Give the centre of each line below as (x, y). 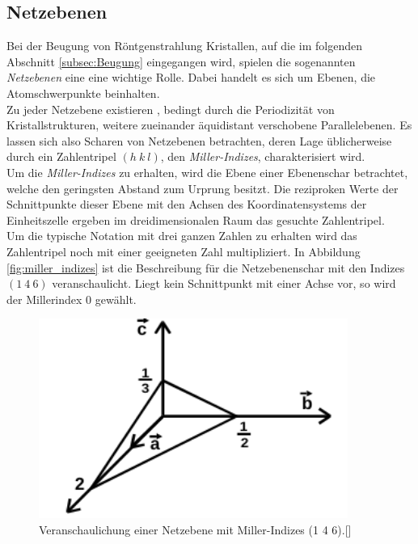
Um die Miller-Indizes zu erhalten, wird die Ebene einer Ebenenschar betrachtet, (207, 172)
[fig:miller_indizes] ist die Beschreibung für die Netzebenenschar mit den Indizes (206, 267)
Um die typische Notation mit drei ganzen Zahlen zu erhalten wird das (182, 236)
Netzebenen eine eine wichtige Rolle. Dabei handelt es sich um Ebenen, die (191, 77)
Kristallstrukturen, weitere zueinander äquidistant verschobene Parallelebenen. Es (209, 125)
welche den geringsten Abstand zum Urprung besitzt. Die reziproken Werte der (203, 188)
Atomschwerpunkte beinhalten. (83, 93)
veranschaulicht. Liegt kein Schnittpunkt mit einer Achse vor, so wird (224, 283)
